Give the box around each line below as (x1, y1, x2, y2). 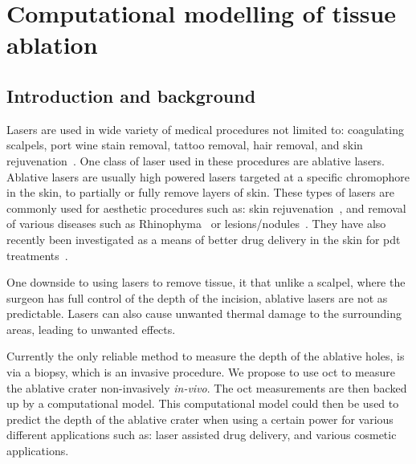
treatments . (6, 246, 68, 263)
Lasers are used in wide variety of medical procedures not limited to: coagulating (6, 120, 404, 137)
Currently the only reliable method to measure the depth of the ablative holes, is (6, 348, 405, 364)
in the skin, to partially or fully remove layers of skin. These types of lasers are (6, 184, 394, 201)
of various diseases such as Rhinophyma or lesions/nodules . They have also (6, 215, 386, 232)
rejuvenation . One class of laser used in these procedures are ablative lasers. (6, 152, 385, 169)
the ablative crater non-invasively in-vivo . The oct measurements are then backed (6, 379, 407, 396)
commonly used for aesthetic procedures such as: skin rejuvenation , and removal (6, 199, 406, 216)
